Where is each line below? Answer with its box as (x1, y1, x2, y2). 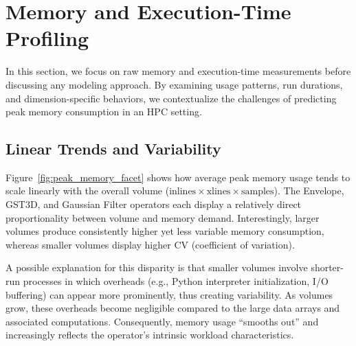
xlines (206, 187, 231, 197)
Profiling (5, 24, 89, 52)
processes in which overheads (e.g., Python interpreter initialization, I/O (23, 274, 329, 288)
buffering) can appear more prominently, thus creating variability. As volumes (5, 287, 333, 301)
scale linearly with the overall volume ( (5, 183, 170, 198)
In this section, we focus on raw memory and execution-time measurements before (5, 64, 351, 78)
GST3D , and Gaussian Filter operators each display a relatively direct (5, 197, 302, 211)
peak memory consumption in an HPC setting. (5, 104, 202, 119)
